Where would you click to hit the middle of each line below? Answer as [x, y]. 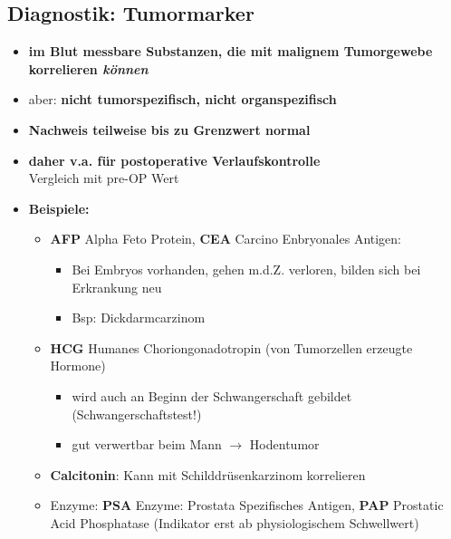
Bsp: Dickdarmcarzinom [139, 318]
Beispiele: [59, 208]
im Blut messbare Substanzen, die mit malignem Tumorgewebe [230, 51]
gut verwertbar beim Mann [147, 444]
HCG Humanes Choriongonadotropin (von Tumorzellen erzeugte [231, 347]
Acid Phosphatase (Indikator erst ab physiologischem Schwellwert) [235, 522]
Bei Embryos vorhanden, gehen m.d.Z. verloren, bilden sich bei [246, 269]
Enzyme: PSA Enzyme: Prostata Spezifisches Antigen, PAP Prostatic [247, 505]
